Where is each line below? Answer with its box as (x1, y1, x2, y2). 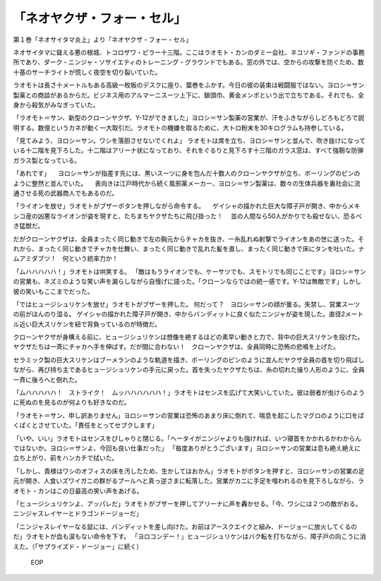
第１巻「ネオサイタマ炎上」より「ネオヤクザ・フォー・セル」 (13, 35, 193, 44)
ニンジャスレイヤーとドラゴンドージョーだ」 (13, 509, 143, 518)
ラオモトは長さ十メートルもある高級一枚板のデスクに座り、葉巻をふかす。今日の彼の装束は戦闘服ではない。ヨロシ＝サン (13, 81, 365, 90)
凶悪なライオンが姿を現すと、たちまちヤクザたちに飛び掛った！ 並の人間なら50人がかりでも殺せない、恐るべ (37, 212, 363, 220)
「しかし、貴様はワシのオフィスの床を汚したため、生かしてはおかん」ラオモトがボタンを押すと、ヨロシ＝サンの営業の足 (13, 467, 365, 475)
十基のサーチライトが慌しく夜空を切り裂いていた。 (13, 68, 162, 76)
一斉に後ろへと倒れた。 (13, 375, 81, 384)
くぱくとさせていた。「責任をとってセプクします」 (13, 421, 158, 430)
